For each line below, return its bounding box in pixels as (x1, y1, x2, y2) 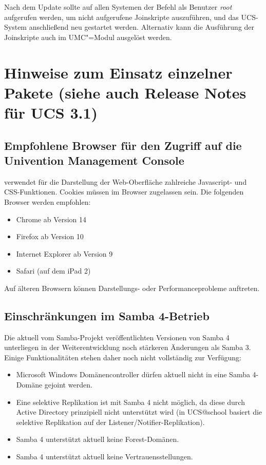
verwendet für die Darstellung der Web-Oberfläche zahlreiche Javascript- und (4, 176, 247, 187)
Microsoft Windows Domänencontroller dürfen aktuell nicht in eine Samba (16, 369, 250, 380)
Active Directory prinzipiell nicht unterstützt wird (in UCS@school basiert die (16, 406, 262, 417)
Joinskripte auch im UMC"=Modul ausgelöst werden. (4, 31, 172, 42)
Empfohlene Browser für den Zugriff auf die (4, 137, 242, 153)
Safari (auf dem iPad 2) (16, 265, 91, 276)
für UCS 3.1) (4, 102, 98, 123)
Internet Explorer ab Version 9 (16, 248, 113, 259)
